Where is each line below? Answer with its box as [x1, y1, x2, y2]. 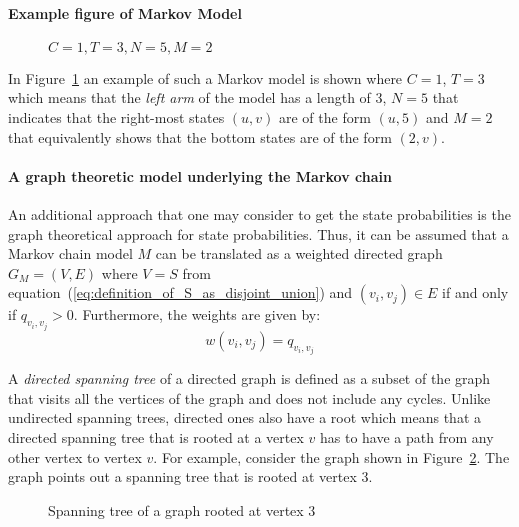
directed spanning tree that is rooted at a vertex [8, 427, 304, 447]
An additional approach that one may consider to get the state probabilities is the [8, 203, 511, 224]
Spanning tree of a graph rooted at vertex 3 [48, 499, 316, 520]
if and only [442, 282, 509, 303]
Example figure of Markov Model [8, 2, 242, 23]
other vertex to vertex [8, 446, 142, 467]
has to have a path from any [319, 427, 494, 447]
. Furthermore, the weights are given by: [73, 304, 321, 325]
